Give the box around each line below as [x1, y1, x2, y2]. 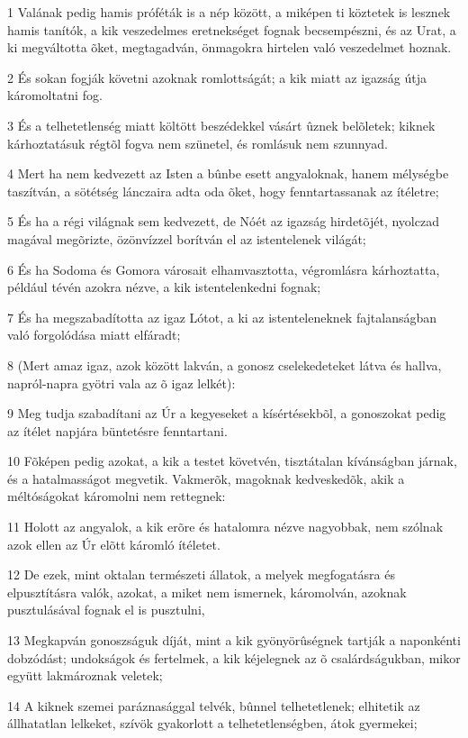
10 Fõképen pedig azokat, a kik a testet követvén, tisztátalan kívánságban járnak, [7, 451, 457, 470]
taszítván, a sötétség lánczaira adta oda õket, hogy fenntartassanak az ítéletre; [7, 181, 439, 200]
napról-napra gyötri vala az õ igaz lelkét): [7, 373, 236, 392]
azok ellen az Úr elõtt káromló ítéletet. [7, 534, 220, 553]
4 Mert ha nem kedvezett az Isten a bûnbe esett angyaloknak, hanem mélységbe [7, 164, 449, 183]
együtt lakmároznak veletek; [7, 666, 163, 685]
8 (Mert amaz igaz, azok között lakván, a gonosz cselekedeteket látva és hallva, [7, 355, 442, 374]
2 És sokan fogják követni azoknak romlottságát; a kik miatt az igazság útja [7, 68, 427, 87]
